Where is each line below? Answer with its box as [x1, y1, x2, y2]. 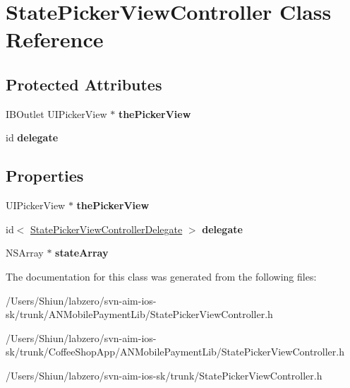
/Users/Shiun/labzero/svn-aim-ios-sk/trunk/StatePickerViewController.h [6, 368, 322, 382]
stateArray [55, 245, 109, 260]
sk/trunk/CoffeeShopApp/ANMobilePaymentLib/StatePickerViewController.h [6, 344, 344, 359]
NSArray [6, 245, 44, 260]
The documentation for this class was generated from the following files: [6, 269, 317, 283]
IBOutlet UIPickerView [6, 106, 107, 121]
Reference [6, 25, 104, 54]
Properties [6, 165, 84, 187]
